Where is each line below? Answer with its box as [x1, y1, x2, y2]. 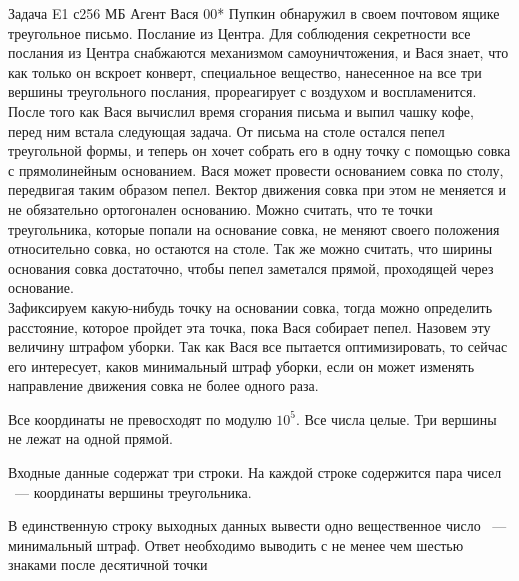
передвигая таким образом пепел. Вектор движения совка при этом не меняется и [8, 179, 506, 200]
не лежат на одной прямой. [8, 428, 173, 449]
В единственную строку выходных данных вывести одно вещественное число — [8, 515, 507, 536]
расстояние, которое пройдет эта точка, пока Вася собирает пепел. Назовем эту [8, 316, 491, 337]
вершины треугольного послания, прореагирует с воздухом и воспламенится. [8, 81, 477, 102]
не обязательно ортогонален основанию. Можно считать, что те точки [8, 198, 433, 219]
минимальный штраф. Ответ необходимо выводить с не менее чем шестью [8, 534, 464, 555]
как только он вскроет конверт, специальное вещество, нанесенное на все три [8, 61, 482, 82]
